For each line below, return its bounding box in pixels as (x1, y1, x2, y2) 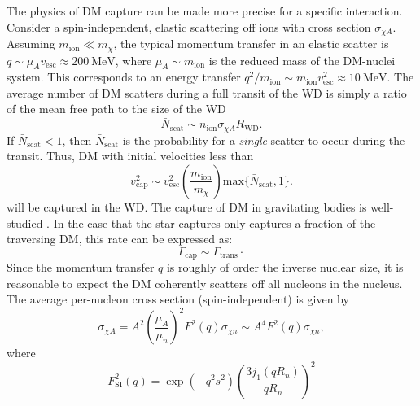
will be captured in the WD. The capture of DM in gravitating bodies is (7, 198, 367, 215)
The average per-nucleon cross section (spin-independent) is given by (7, 290, 349, 308)
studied (7, 214, 43, 231)
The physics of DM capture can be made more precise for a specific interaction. (7, 2, 403, 19)
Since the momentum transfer (7, 259, 155, 276)
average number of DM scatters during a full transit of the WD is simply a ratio (7, 84, 407, 101)
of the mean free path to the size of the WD (7, 100, 226, 117)
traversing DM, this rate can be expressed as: (7, 230, 233, 247)
